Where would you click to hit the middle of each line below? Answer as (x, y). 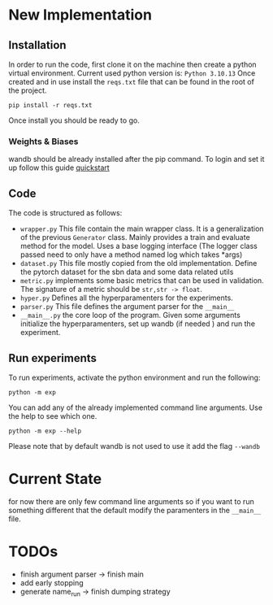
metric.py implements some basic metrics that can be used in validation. (142, 281)
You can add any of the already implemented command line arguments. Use (135, 407)
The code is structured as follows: (65, 213)
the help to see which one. (53, 416)
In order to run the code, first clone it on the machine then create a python (133, 64)
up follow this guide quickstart (59, 168)
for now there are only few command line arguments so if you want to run (131, 501)
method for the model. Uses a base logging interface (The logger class (139, 246)
